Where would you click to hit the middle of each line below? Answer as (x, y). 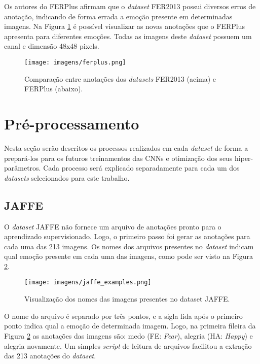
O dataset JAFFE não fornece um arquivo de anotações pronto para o (113, 226)
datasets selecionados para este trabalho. (67, 177)
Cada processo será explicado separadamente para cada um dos (141, 168)
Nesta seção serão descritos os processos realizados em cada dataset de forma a (126, 147)
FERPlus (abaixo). (54, 89)
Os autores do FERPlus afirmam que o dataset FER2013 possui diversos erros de (130, 6)
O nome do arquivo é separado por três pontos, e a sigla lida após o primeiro (123, 316)
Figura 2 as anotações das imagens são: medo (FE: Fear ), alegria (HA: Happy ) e (128, 335)
